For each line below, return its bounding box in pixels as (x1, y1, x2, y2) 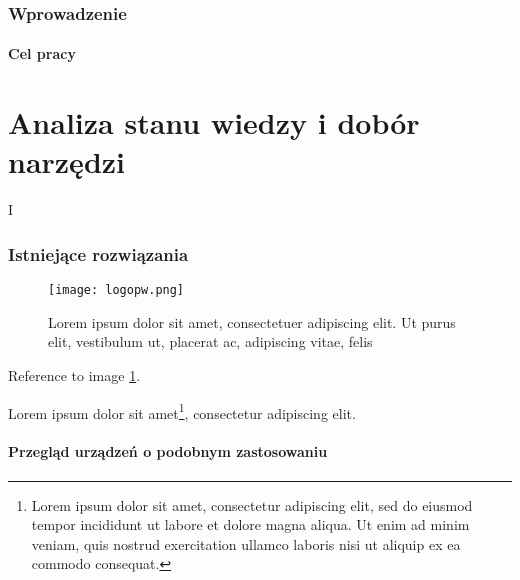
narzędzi (8, 141, 126, 182)
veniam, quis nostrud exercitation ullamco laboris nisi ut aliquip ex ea (31, 533, 461, 554)
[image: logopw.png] (48, 283, 185, 298)
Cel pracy (8, 43, 76, 64)
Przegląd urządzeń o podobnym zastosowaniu (8, 441, 328, 462)
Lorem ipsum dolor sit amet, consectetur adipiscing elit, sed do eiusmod (31, 494, 473, 515)
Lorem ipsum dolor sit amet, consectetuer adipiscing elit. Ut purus (48, 311, 456, 332)
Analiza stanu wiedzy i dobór (8, 102, 420, 143)
